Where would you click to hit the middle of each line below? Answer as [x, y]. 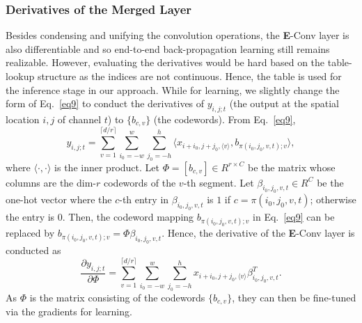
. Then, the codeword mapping [128, 217]
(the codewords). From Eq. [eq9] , [225, 119]
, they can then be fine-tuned [294, 297]
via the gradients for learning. [69, 312]
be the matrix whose [292, 167]
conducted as [33, 250]
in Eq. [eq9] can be [294, 217]
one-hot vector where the [59, 199]
